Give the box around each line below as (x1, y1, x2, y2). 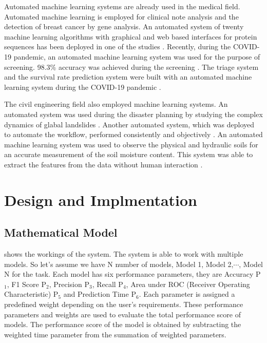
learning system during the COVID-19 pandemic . (4, 81, 161, 92)
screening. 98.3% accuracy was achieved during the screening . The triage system (4, 61, 259, 72)
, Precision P (49, 278, 89, 289)
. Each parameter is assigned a (139, 289, 235, 299)
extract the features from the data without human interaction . (4, 159, 203, 169)
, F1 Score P (7, 278, 46, 289)
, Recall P (92, 278, 123, 289)
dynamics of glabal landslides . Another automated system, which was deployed (4, 119, 254, 129)
